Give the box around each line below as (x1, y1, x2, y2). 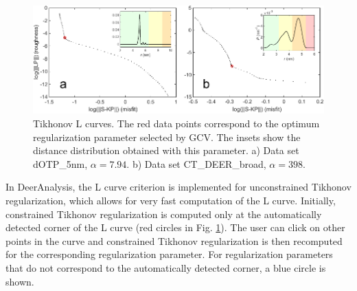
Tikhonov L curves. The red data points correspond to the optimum (33, 116, 320, 131)
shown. (5, 274, 34, 288)
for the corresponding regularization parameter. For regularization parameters (5, 247, 333, 261)
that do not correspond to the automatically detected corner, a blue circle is (5, 260, 326, 274)
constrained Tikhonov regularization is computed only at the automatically (5, 206, 322, 221)
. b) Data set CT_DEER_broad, (126, 156, 266, 171)
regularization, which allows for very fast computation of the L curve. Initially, (5, 193, 336, 208)
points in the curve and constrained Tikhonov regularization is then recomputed (5, 233, 343, 248)
